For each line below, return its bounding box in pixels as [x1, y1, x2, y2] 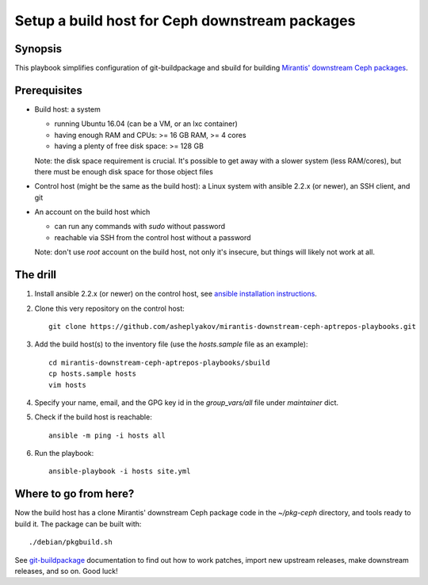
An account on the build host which [34, 207, 151, 217]
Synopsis [14, 42, 63, 55]
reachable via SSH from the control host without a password [54, 232, 251, 242]
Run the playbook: [34, 449, 94, 458]
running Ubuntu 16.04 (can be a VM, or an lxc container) [54, 119, 238, 128]
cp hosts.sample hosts [48, 369, 137, 378]
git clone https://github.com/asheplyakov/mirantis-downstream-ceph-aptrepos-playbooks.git [48, 322, 416, 331]
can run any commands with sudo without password [54, 222, 226, 231]
